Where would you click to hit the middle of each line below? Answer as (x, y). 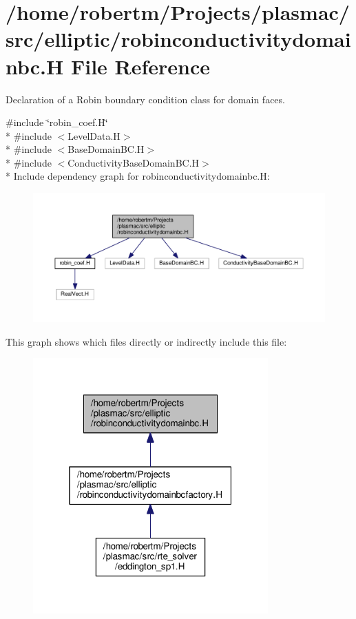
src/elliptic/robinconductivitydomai (178, 39)
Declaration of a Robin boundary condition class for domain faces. (145, 99)
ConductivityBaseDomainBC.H (134, 162)
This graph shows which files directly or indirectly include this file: (146, 341)
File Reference (140, 66)
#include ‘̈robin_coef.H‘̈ (57, 122)
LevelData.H (94, 135)
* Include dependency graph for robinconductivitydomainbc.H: (138, 176)
